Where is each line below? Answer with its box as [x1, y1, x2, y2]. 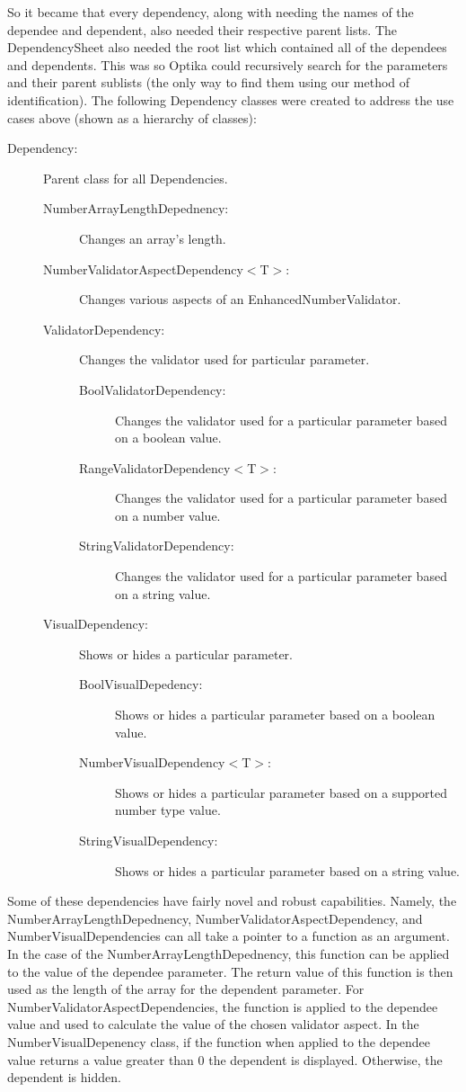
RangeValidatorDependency [79, 458, 231, 477]
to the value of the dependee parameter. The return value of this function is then [7, 962, 453, 980]
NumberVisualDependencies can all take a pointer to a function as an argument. [7, 926, 450, 945]
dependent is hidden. [7, 1068, 121, 1087]
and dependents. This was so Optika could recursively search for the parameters [7, 55, 448, 74]
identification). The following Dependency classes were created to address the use [7, 90, 454, 109]
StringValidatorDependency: [79, 536, 234, 555]
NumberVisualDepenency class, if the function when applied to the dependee [7, 1032, 431, 1051]
